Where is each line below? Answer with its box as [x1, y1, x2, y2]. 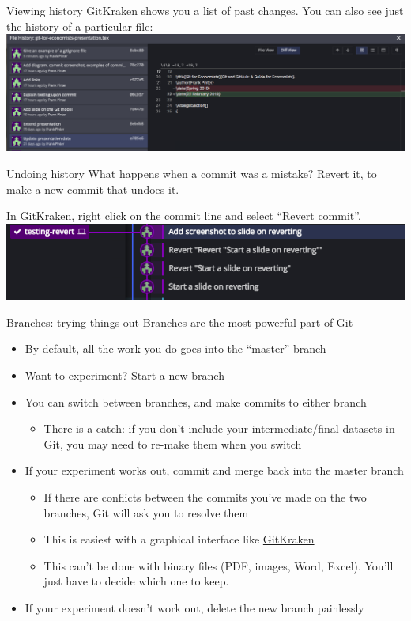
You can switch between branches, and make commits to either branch [25, 393, 367, 410]
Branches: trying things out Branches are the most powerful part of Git [6, 313, 353, 330]
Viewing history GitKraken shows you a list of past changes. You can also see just [6, 2, 404, 18]
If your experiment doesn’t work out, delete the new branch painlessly [25, 599, 364, 615]
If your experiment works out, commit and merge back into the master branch [25, 462, 404, 479]
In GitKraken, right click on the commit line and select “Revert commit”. [6, 207, 361, 224]
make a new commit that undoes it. [6, 180, 179, 197]
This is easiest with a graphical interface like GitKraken [43, 531, 315, 547]
